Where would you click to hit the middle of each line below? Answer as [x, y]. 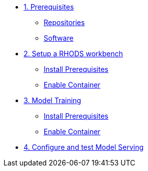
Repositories [64, 22]
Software [59, 38]
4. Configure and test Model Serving [84, 147]
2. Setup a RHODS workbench [73, 54]
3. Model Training [52, 100]
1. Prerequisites [49, 7]
